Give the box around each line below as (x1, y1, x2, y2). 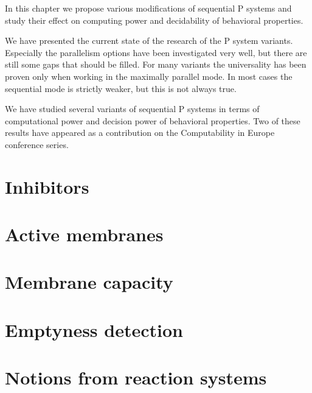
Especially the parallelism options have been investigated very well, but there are (5, 46, 307, 58)
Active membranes (5, 222, 164, 247)
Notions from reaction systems (5, 365, 267, 390)
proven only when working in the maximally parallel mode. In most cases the (5, 69, 293, 82)
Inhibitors (5, 174, 89, 199)
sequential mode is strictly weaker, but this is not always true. (5, 82, 237, 94)
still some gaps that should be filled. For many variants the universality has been (5, 58, 307, 71)
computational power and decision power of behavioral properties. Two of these (5, 114, 300, 127)
